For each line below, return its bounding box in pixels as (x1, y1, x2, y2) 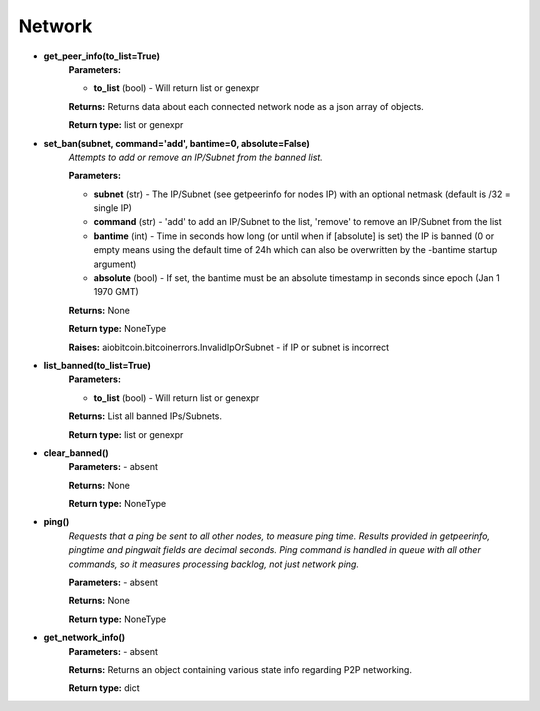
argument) (93, 258, 137, 270)
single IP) (93, 202, 132, 214)
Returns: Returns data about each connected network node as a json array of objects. (68, 100, 424, 112)
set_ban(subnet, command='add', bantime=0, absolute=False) (43, 137, 310, 149)
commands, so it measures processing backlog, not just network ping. (68, 558, 360, 570)
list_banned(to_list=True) (43, 359, 152, 371)
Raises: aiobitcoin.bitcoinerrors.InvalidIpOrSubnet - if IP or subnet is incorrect (68, 341, 390, 353)
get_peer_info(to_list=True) (43, 50, 160, 62)
